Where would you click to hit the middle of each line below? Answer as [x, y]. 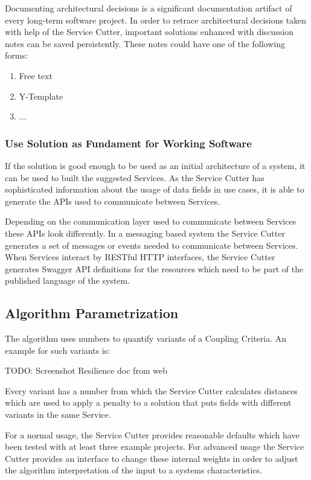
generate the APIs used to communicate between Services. [113, 201]
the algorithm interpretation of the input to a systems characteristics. [134, 470]
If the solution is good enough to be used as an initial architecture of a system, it [155, 165]
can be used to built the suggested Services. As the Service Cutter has [135, 177]
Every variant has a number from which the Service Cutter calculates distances [151, 390]
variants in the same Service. [58, 414]
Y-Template [41, 96]
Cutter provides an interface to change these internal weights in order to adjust [152, 458]
